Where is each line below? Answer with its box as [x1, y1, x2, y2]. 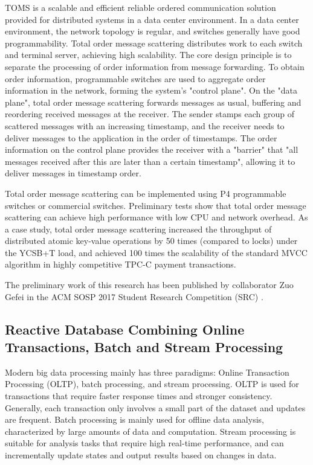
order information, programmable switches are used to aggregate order [5, 72, 266, 85]
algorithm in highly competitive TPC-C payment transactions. [5, 258, 236, 271]
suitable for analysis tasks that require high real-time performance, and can [5, 437, 284, 449]
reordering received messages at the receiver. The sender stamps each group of [5, 107, 295, 120]
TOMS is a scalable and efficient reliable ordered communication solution [5, 1, 276, 13]
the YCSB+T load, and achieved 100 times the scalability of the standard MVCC [5, 246, 308, 258]
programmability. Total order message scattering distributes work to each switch [5, 36, 303, 49]
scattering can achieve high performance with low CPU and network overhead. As [5, 211, 308, 223]
